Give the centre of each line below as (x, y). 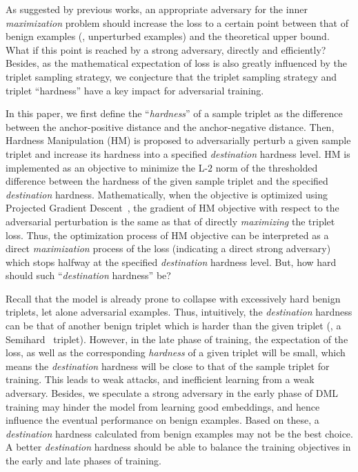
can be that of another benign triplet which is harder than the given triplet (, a (173, 326)
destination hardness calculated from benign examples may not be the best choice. (179, 433)
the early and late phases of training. (83, 460)
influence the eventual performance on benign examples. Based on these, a (162, 420)
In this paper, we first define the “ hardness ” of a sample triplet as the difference (174, 113)
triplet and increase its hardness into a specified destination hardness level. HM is (178, 153)
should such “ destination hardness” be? (88, 275)
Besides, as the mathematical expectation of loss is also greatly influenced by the (176, 63)
